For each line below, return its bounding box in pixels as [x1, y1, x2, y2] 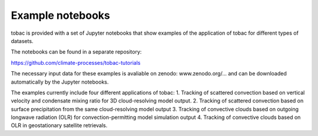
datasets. [11, 37, 34, 44]
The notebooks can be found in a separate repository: [11, 48, 142, 55]
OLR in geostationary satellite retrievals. [11, 122, 108, 129]
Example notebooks [11, 9, 110, 22]
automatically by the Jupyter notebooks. [11, 78, 109, 85]
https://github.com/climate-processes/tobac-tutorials [11, 59, 141, 66]
